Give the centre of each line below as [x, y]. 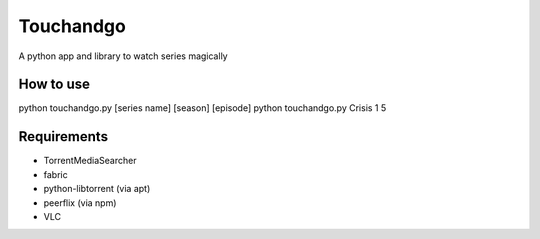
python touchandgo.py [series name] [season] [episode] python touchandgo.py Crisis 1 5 [202, 108]
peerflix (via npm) [80, 202]
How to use [54, 84]
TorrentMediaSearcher [90, 161]
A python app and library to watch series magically [123, 56]
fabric [56, 174]
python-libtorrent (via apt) [97, 189]
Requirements [63, 136]
